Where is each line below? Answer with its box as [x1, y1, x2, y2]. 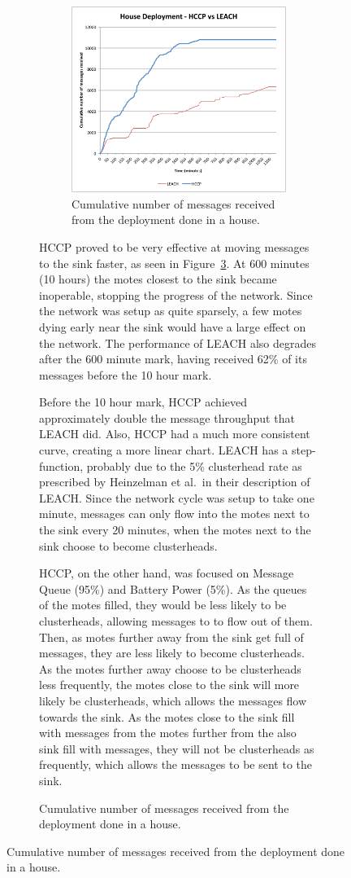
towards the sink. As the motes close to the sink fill [39, 708, 295, 725]
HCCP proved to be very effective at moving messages [39, 238, 310, 255]
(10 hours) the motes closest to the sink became [39, 270, 277, 288]
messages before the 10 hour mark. [39, 366, 212, 383]
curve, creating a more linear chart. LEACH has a [39, 441, 288, 459]
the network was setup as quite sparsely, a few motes [39, 302, 302, 319]
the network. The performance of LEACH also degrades [39, 334, 316, 351]
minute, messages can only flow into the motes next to [39, 505, 310, 522]
